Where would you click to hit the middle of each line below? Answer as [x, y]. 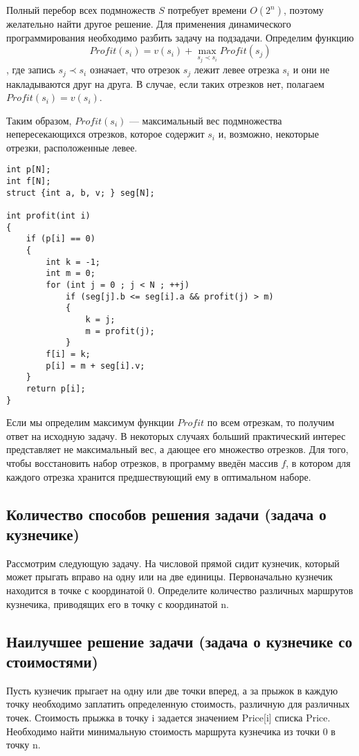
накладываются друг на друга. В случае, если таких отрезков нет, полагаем [165, 83]
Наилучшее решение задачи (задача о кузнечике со [179, 641]
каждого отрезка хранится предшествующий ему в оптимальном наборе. [159, 476]
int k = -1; [73, 262]
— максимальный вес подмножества [205, 120]
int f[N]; [29, 182]
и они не [311, 70]
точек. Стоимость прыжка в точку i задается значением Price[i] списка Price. [168, 717]
